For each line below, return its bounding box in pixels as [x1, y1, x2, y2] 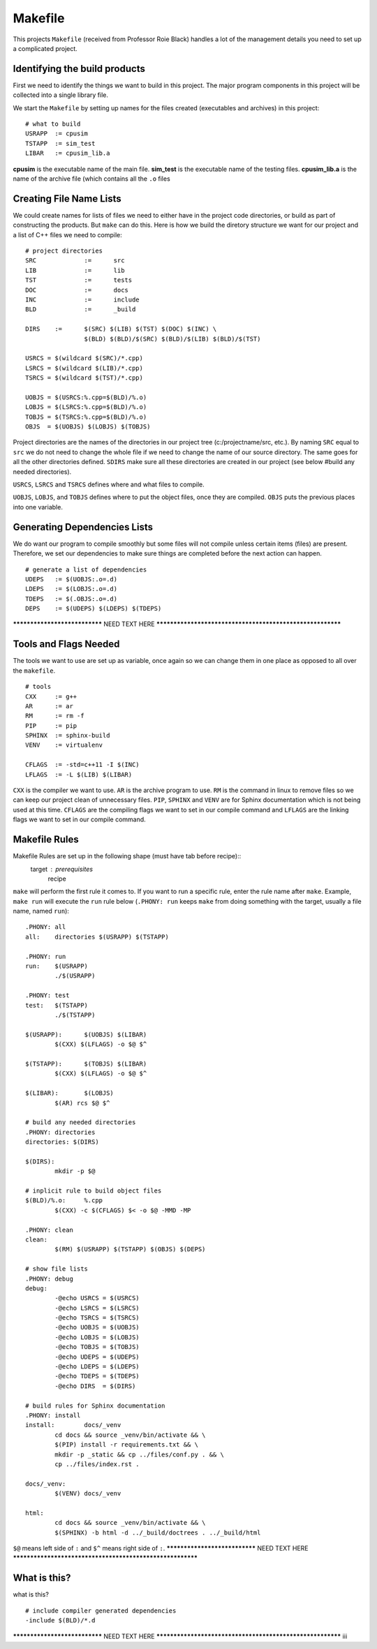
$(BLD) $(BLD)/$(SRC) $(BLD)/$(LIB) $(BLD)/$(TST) [84, 335, 261, 343]
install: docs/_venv [25, 1421, 121, 1429]
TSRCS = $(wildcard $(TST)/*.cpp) [25, 374, 143, 382]
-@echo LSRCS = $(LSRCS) [54, 1304, 140, 1312]
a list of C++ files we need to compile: [13, 230, 122, 239]
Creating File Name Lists [13, 193, 121, 204]
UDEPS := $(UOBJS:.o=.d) [25, 575, 118, 583]
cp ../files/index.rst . [54, 1460, 140, 1468]
